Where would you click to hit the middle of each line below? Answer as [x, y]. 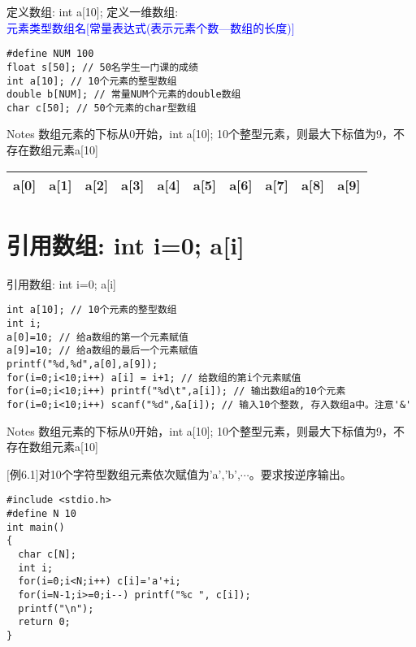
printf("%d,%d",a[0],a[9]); [82, 364]
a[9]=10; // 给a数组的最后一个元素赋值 [102, 351]
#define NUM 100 [50, 54]
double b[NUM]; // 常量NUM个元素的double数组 [124, 95]
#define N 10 [41, 514]
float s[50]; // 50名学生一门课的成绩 [102, 67]
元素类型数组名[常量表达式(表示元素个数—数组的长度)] [151, 27]
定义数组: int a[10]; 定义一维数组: [93, 11]
